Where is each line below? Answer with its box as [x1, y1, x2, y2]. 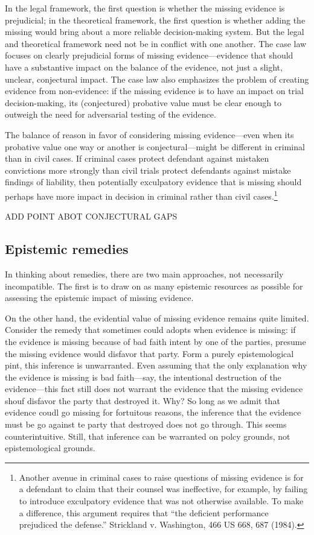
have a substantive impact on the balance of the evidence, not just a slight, [5, 60, 283, 73]
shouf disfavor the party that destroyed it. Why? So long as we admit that [5, 394, 280, 407]
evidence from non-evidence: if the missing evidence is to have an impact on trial [5, 84, 304, 97]
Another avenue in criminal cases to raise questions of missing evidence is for [19, 470, 304, 483]
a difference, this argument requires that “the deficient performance [19, 506, 269, 519]
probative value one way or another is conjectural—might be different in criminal [5, 140, 305, 153]
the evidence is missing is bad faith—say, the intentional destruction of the [5, 370, 281, 383]
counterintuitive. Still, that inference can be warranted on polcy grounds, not [5, 429, 290, 442]
